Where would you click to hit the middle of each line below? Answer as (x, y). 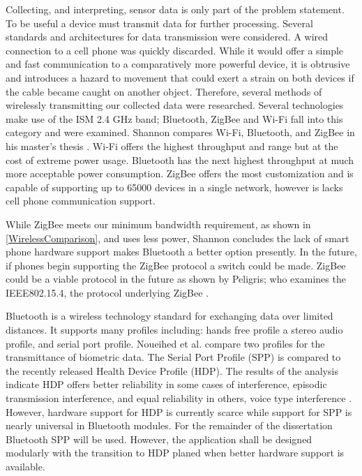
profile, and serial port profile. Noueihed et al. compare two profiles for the (165, 343)
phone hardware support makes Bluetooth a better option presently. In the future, (181, 252)
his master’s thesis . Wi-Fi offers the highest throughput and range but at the (172, 146)
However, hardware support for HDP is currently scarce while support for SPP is (179, 411)
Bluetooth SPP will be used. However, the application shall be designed (159, 439)
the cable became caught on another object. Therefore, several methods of (164, 91)
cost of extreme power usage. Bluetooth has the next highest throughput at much (180, 159)
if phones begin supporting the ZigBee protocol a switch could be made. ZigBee (176, 265)
